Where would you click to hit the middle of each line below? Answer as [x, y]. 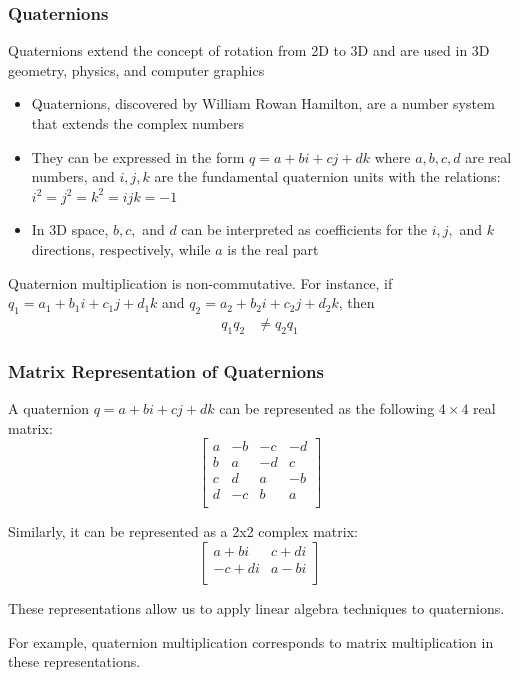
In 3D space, [70, 229]
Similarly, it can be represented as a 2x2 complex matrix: [183, 531]
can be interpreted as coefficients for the [304, 229]
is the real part [273, 248]
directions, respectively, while [121, 248]
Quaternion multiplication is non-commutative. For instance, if [200, 282]
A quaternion [48, 408]
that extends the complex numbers [137, 123]
